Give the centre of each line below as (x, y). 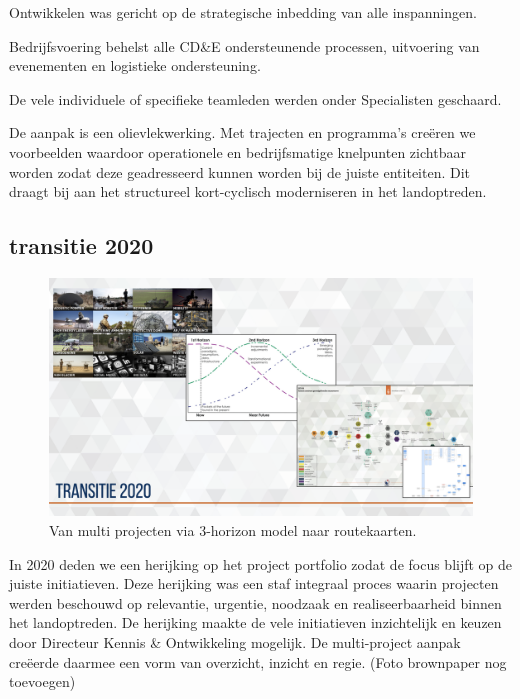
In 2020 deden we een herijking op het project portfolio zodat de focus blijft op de (261, 563)
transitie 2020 (81, 245)
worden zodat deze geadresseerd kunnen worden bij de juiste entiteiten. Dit (240, 171)
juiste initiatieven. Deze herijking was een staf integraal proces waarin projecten (254, 583)
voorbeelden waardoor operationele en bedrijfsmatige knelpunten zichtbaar (237, 151)
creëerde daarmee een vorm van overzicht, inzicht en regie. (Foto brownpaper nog (258, 661)
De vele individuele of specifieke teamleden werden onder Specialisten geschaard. (255, 98)
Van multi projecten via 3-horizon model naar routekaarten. (233, 530)
